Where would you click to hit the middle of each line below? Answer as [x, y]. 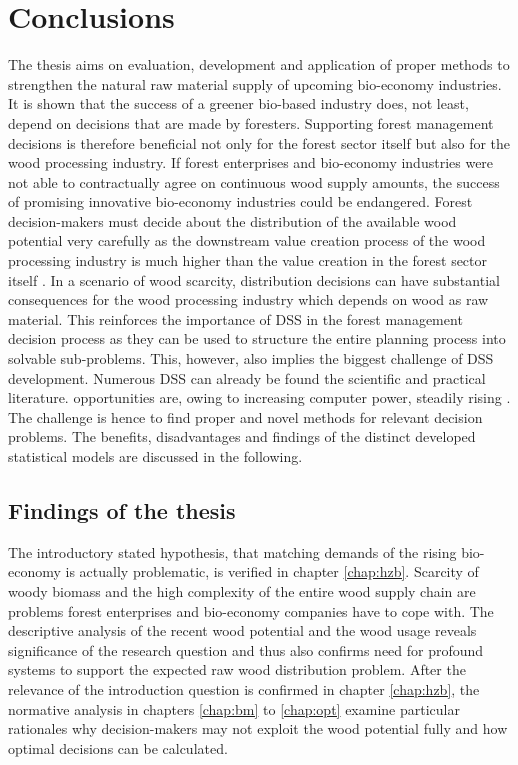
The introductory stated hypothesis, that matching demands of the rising [232, 551]
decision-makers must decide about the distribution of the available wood [232, 220]
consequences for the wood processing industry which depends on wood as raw [248, 299]
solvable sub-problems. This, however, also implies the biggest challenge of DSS [251, 358]
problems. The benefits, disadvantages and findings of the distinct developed [242, 436]
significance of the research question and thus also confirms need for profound [246, 649]
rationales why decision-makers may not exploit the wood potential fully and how [258, 728]
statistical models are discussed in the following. [155, 456]
